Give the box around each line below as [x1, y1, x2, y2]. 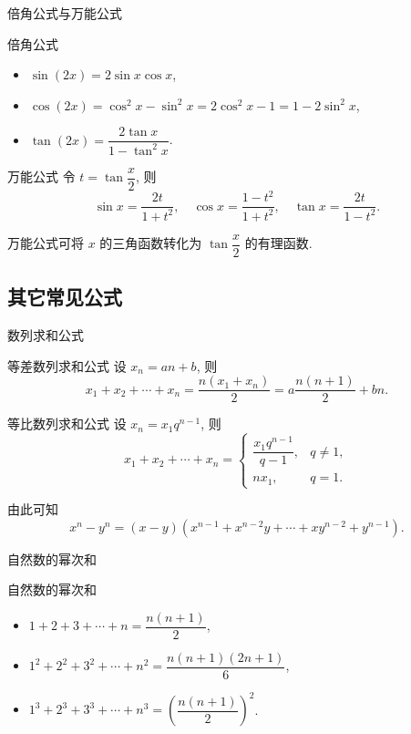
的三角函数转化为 [99, 233, 202, 253]
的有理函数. [244, 233, 313, 253]
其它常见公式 [7, 283, 122, 311]
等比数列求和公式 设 [7, 414, 127, 433]
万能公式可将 [7, 233, 84, 253]
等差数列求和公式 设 [7, 356, 127, 375]
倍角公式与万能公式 [7, 4, 122, 22]
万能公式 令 [7, 167, 76, 186]
